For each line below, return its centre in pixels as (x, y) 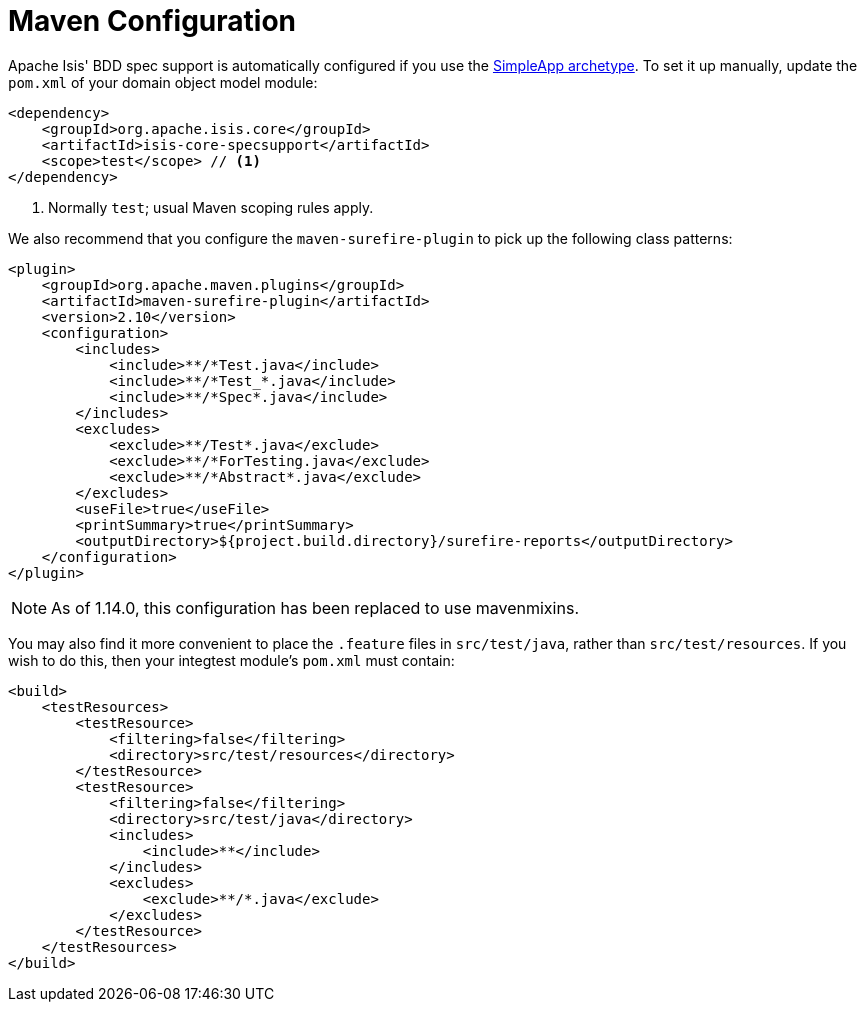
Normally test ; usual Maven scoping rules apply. (211, 207)
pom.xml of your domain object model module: (163, 82)
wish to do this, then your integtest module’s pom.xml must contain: (231, 660)
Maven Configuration (152, 21)
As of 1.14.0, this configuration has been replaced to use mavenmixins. (315, 607)
